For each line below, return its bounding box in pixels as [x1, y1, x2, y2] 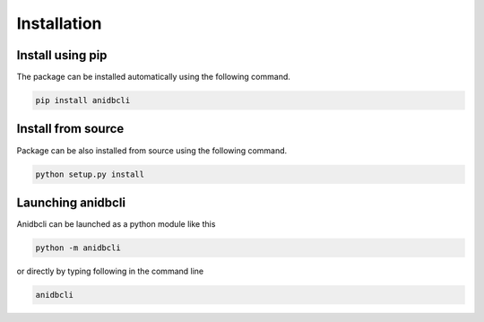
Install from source [16, 121, 125, 136]
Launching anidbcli [16, 195, 125, 210]
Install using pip [16, 48, 108, 63]
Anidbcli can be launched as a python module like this [16, 219, 216, 230]
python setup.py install [35, 169, 145, 179]
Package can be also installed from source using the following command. [16, 144, 288, 156]
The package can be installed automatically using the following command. [16, 72, 291, 83]
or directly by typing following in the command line [16, 265, 204, 276]
